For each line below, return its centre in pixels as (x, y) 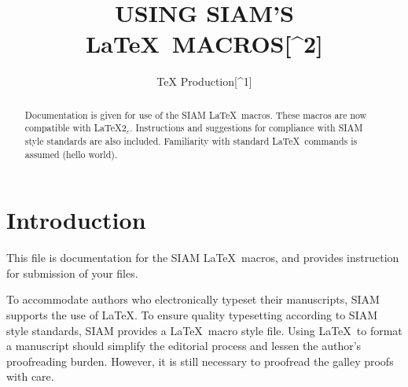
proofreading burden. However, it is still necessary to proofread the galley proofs (200, 361)
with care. (30, 376)
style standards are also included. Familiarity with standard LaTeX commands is (191, 141)
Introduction (76, 220)
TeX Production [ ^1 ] (204, 81)
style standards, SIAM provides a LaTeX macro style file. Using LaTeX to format (204, 330)
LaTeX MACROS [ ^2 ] (204, 44)
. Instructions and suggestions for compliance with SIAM (246, 128)
